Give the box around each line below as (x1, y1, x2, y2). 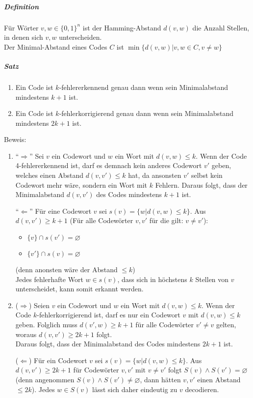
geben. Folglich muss (15, 319, 77, 329)
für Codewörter (73, 365, 119, 375)
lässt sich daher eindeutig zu (92, 384, 177, 394)
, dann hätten (140, 374, 181, 384)
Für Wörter (4, 22, 39, 32)
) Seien (28, 300, 50, 310)
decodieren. (185, 384, 219, 394)
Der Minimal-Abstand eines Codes (4, 41, 107, 52)
